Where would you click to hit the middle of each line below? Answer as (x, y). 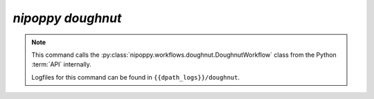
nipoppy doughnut (67, 18)
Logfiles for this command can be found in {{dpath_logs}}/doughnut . (136, 77)
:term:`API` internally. (61, 64)
